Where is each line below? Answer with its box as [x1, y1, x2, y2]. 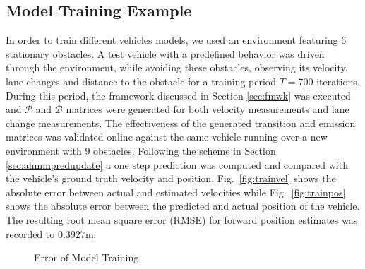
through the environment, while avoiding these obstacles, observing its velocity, [6, 60, 348, 75]
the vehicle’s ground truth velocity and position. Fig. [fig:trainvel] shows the [6, 171, 336, 186]
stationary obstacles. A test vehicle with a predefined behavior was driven [6, 46, 325, 61]
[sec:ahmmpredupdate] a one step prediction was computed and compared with [6, 157, 348, 172]
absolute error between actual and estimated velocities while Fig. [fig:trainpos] [6, 184, 346, 199]
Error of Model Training [34, 250, 139, 265]
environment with [6, 143, 82, 157]
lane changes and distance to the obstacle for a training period [6, 73, 277, 88]
